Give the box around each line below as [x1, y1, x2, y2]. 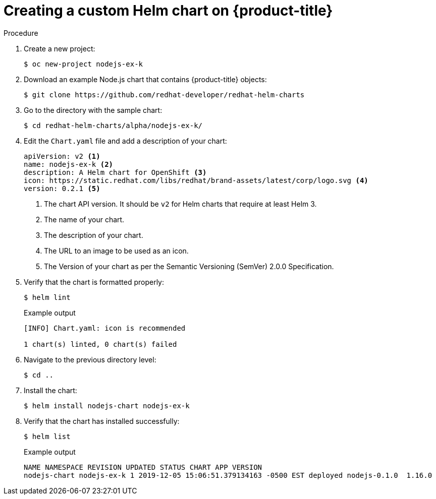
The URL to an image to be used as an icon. [44, 246, 189, 255]
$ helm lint [24, 293, 71, 301]
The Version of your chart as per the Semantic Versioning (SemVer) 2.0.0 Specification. [44, 262, 334, 271]
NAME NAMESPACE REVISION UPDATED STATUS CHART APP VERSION [24, 463, 262, 471]
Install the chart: [24, 386, 77, 395]
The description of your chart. [44, 230, 143, 239]
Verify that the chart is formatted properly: [24, 277, 165, 286]
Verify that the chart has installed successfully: [24, 416, 180, 425]
